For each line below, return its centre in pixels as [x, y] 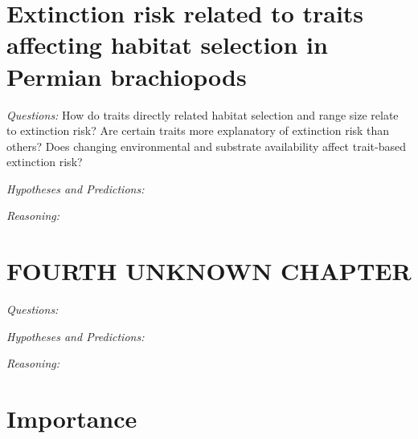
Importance [72, 419]
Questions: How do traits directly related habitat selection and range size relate [203, 114]
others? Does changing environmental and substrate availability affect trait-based [206, 146]
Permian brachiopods [127, 76]
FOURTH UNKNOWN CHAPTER [209, 271]
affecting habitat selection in [167, 45]
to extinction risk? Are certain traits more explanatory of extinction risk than [198, 130]
